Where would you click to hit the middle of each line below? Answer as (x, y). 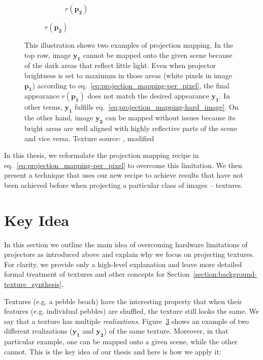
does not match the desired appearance (148, 96)
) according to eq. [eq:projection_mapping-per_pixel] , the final (131, 85)
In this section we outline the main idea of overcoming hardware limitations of (126, 244)
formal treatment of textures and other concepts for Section (97, 274)
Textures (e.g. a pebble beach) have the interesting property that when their (123, 301)
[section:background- (225, 274)
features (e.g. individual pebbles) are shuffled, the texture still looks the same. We (131, 311)
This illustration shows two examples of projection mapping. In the (129, 45)
